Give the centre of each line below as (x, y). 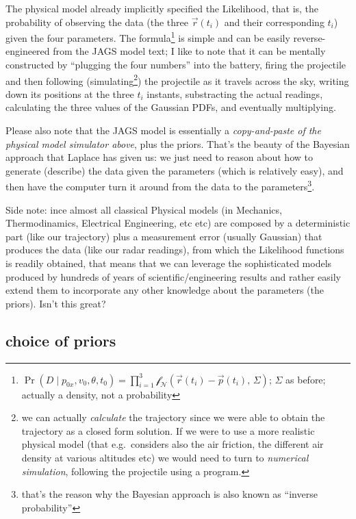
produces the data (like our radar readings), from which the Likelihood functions (175, 250)
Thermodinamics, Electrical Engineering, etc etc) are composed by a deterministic (178, 223)
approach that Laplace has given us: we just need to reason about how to (159, 157)
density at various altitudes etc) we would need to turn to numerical (165, 458)
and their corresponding (274, 22)
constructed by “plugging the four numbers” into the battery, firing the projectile (176, 65)
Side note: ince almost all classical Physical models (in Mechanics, (144, 209)
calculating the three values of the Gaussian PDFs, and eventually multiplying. (171, 107)
